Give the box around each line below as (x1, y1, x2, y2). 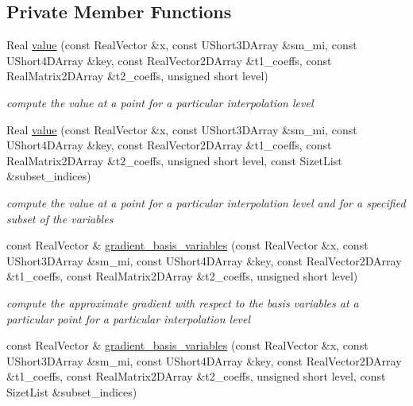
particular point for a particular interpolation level (6, 310, 251, 327)
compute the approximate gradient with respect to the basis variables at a (6, 294, 359, 311)
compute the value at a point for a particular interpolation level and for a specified (6, 194, 406, 211)
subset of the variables (6, 210, 114, 226)
